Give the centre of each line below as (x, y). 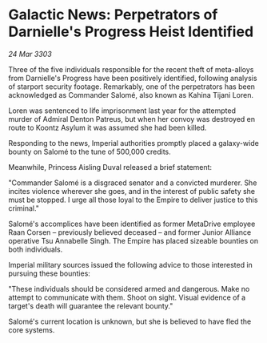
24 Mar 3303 (30, 54)
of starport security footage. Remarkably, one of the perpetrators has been (132, 87)
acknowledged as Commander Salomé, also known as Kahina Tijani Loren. (131, 95)
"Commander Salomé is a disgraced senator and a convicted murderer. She (133, 183)
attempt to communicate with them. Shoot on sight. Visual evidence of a (127, 297)
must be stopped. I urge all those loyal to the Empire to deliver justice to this (133, 200)
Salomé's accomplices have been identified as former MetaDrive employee (132, 224)
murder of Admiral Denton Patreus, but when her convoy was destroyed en (132, 119)
